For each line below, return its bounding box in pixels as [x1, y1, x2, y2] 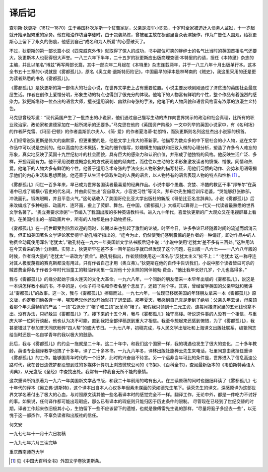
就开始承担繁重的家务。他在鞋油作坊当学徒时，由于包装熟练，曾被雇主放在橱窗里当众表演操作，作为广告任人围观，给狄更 [9, 31, 257, 37]
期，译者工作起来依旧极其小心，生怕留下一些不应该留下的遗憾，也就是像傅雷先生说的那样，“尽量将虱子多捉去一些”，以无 [9, 405, 257, 411]
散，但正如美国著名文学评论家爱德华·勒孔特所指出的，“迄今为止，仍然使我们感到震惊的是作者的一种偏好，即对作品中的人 [9, 232, 256, 238]
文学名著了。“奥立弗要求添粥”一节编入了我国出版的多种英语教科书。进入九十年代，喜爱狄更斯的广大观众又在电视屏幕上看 [9, 209, 257, 215]
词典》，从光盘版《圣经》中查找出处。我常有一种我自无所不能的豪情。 [9, 368, 151, 374]
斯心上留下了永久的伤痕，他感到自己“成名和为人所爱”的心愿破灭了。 [9, 39, 148, 45]
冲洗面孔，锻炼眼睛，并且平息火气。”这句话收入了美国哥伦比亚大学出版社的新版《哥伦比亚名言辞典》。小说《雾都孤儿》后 [9, 195, 255, 201]
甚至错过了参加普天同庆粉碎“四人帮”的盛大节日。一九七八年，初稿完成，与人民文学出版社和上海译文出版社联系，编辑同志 [9, 325, 257, 331]
